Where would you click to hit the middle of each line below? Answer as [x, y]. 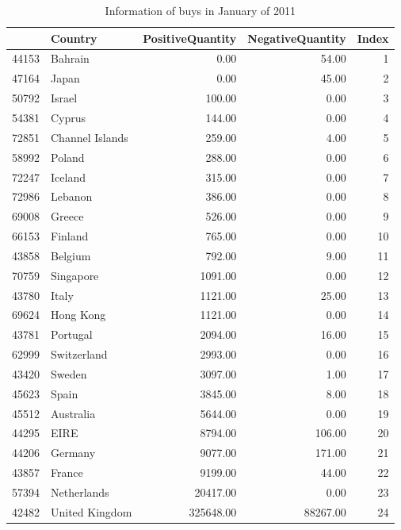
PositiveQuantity [190, 38]
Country [74, 38]
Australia [73, 413]
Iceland [68, 177]
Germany [73, 453]
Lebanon [72, 196]
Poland [68, 157]
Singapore [75, 275]
